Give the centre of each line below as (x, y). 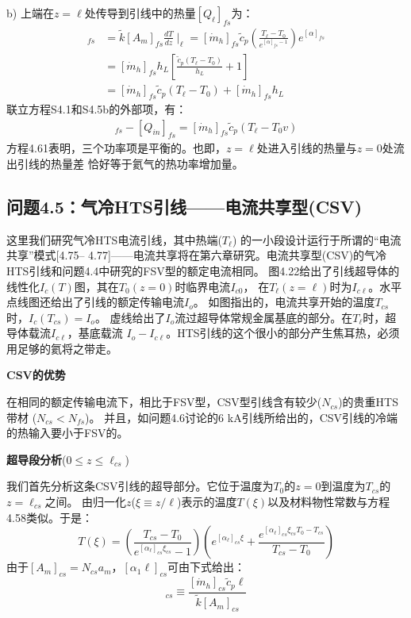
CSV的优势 (36, 375)
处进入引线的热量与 (307, 148)
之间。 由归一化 (86, 502)
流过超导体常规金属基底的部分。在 (264, 317)
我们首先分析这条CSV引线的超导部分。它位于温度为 (140, 486)
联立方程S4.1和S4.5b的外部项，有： (97, 108)
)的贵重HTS (368, 402)
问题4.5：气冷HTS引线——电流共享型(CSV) (184, 206)
